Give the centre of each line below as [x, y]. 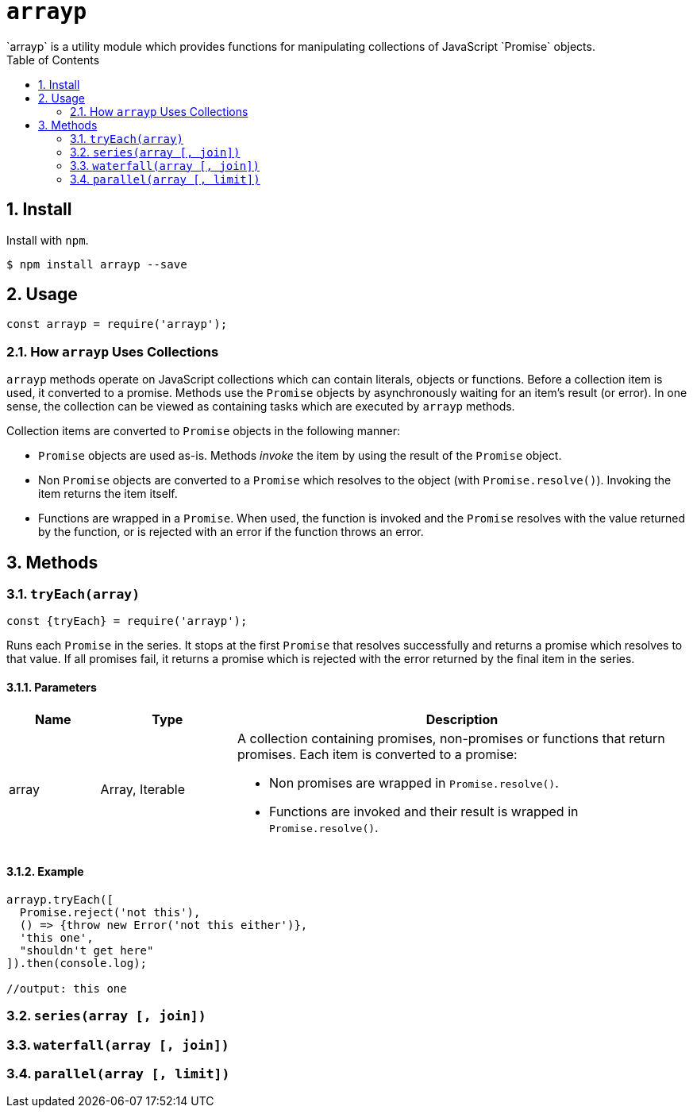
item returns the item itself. [108, 494]
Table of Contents [53, 60]
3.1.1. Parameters [52, 688]
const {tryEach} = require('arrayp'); [127, 621]
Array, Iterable [143, 789]
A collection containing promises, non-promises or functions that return [451, 738]
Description [462, 719]
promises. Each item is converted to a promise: [377, 754]
